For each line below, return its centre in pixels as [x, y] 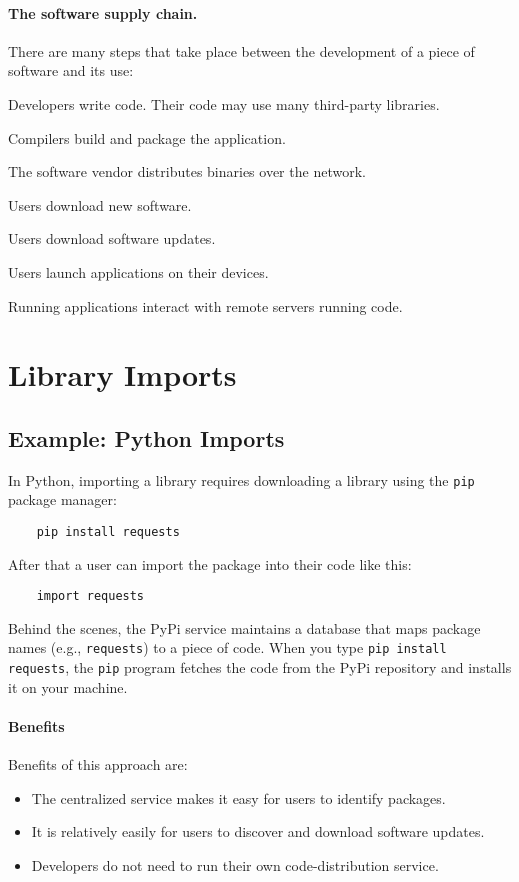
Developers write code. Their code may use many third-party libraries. [224, 103]
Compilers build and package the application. [147, 137]
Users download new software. [100, 204]
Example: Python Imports [146, 437]
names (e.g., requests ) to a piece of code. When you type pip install [227, 647]
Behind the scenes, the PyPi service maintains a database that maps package [244, 627]
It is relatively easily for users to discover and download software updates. [258, 831]
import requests [90, 596]
